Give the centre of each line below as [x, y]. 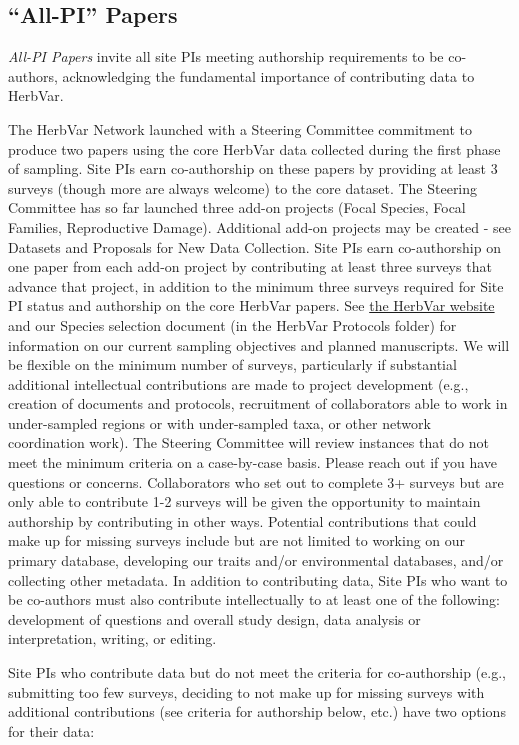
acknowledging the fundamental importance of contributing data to [268, 75]
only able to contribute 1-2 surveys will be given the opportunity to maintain [244, 501]
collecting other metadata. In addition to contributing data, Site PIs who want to [258, 579]
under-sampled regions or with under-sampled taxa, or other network [219, 422]
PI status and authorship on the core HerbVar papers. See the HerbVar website [251, 305]
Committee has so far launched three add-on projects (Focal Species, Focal [237, 207]
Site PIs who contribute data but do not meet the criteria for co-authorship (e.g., [257, 672]
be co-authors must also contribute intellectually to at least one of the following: [254, 599]
